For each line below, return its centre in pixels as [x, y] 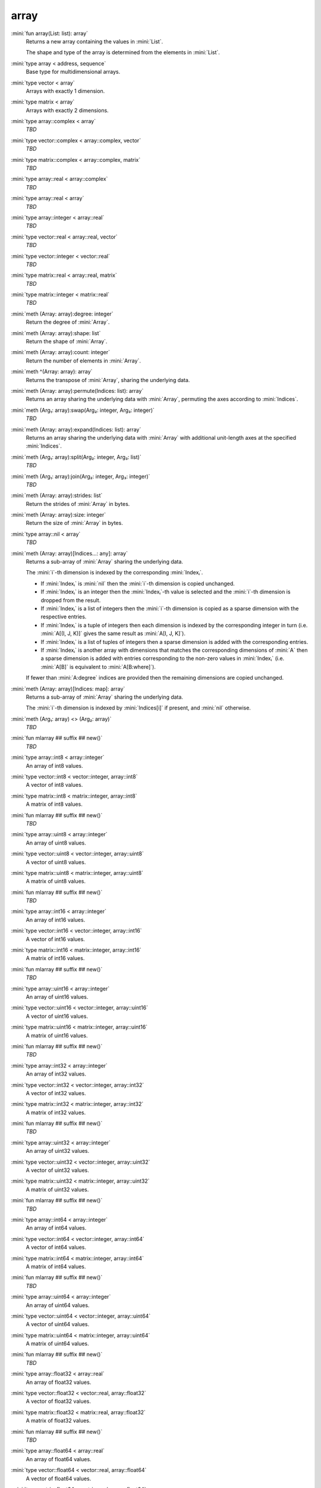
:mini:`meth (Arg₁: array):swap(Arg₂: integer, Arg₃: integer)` [83, 410]
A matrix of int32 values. [56, 1112]
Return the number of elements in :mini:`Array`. [83, 361]
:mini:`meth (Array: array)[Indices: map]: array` [68, 689]
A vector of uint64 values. [58, 1324]
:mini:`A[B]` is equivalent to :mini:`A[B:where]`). [98, 667]
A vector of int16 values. [56, 939]
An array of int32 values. [56, 1074]
